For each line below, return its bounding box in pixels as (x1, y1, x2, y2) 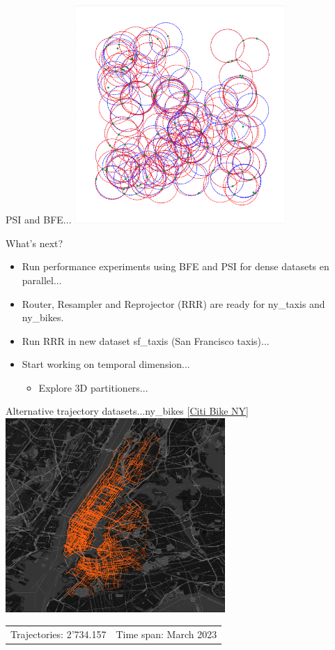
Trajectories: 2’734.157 (10, 626, 107, 641)
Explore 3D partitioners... (38, 380, 148, 394)
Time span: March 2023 (116, 626, 217, 641)
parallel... (22, 272, 62, 287)
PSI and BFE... (6, 212, 72, 227)
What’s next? (6, 235, 63, 250)
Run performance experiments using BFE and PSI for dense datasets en (22, 259, 329, 274)
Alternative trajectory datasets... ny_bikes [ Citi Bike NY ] (6, 404, 249, 418)
